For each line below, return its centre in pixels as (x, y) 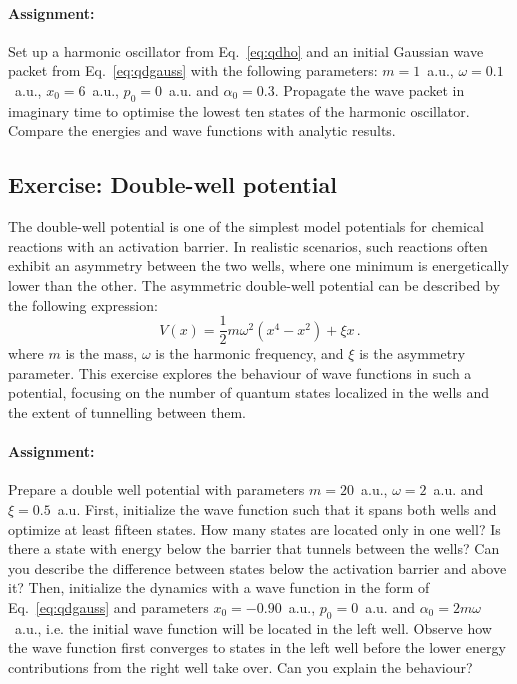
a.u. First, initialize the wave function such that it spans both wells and (277, 508)
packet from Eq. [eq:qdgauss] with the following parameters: (193, 70)
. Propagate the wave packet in (369, 89)
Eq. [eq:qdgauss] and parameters (108, 606)
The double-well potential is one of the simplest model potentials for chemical (246, 226)
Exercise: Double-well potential (172, 184)
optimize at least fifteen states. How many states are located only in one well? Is (254, 528)
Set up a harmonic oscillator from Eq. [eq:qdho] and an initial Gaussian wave (246, 50)
